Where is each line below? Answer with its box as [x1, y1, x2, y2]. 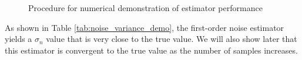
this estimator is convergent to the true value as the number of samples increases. [5, 44, 298, 56]
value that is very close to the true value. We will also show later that [46, 33, 297, 45]
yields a [5, 33, 32, 45]
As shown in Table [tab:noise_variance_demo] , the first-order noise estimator [5, 21, 284, 33]
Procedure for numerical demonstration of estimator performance [28, 2, 263, 13]
